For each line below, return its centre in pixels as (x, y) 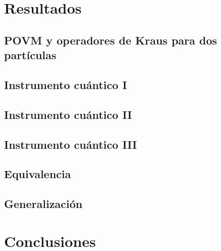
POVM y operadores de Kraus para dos (111, 40)
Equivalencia (38, 174)
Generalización (43, 204)
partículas (30, 55)
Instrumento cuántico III (71, 144)
